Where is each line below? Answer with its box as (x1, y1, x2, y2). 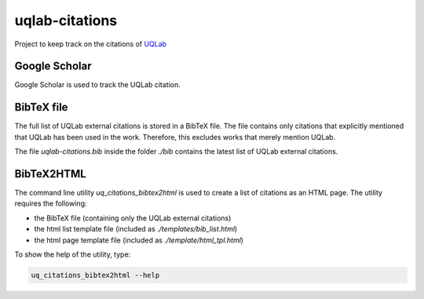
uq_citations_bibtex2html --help (31, 271, 160, 279)
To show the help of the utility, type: (14, 250, 131, 259)
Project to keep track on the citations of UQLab (14, 39, 167, 49)
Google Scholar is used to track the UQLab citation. (14, 80, 181, 89)
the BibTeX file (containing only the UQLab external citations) (34, 213, 232, 223)
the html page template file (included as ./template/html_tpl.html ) (34, 235, 243, 245)
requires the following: (14, 199, 87, 208)
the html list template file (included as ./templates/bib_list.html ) (34, 224, 238, 234)
